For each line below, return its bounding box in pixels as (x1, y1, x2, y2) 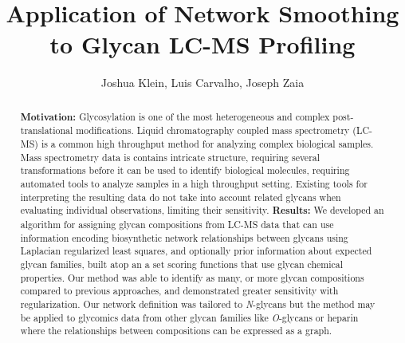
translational (20, 124, 73, 137)
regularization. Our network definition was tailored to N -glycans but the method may (20, 297, 376, 310)
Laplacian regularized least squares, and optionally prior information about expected (20, 244, 372, 258)
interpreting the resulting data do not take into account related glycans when (20, 190, 341, 203)
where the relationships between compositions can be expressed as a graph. (20, 324, 332, 337)
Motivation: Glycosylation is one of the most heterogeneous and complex (20, 109, 330, 124)
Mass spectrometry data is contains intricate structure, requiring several (20, 150, 320, 164)
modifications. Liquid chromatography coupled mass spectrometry (76, 124, 350, 137)
